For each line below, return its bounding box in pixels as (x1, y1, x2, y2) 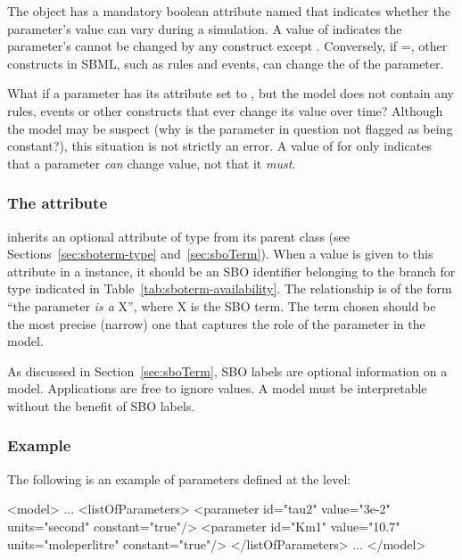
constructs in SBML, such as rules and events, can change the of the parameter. (7, 54, 444, 72)
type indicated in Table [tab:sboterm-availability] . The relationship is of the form (7, 279, 452, 298)
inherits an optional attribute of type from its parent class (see (7, 226, 350, 245)
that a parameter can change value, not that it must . (7, 153, 296, 172)
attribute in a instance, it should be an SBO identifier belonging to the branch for (7, 261, 456, 280)
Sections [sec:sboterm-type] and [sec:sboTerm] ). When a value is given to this (7, 244, 433, 263)
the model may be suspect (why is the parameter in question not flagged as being (7, 119, 453, 137)
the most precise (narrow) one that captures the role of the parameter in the (7, 314, 425, 333)
